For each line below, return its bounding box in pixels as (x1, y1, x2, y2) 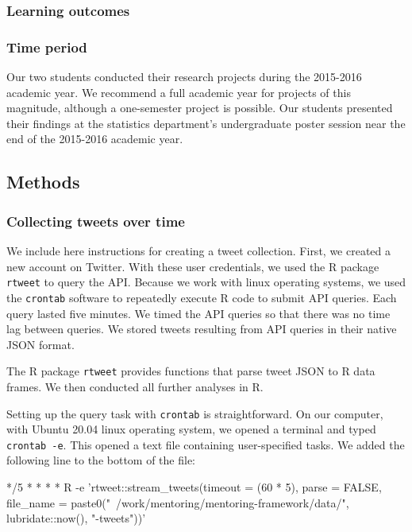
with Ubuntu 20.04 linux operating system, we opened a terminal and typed (6, 421, 376, 437)
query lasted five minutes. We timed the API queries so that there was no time (6, 305, 391, 321)
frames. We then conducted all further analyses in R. (6, 378, 264, 394)
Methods (6, 169, 80, 194)
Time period (6, 37, 87, 56)
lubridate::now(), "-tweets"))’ (6, 510, 146, 526)
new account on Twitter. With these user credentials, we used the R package (6, 258, 379, 274)
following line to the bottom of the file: (6, 452, 196, 468)
